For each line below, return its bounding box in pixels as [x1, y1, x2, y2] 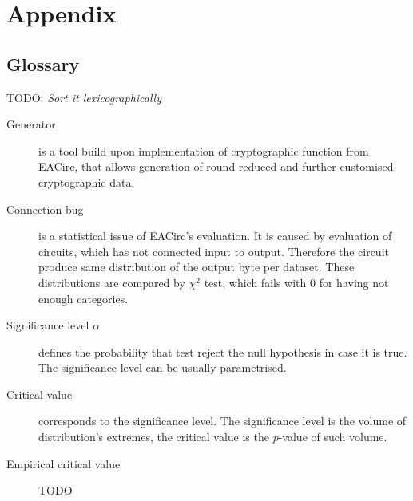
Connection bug [6, 200, 84, 217]
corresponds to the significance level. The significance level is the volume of [38, 412, 407, 429]
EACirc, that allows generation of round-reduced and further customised [38, 158, 394, 175]
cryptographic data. [38, 173, 135, 190]
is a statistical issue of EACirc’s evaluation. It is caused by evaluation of [38, 227, 392, 244]
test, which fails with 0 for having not [204, 274, 389, 290]
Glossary [6, 51, 80, 76]
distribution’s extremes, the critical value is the [38, 428, 269, 445]
